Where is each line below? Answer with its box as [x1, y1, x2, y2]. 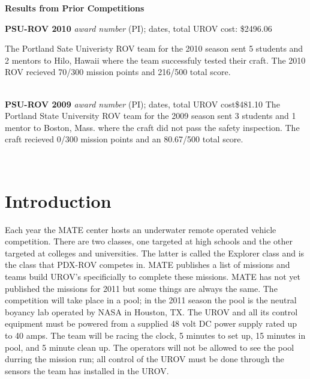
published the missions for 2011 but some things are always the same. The [5, 282, 278, 294]
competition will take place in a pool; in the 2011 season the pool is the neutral [5, 294, 297, 306]
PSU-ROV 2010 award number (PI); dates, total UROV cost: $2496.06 [5, 22, 272, 34]
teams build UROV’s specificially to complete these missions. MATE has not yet [5, 270, 300, 283]
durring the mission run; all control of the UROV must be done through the [5, 353, 284, 365]
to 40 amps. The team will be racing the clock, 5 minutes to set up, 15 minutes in [5, 329, 306, 341]
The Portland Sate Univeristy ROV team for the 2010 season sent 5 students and [5, 42, 303, 55]
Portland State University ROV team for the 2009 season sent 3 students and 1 [5, 109, 296, 122]
